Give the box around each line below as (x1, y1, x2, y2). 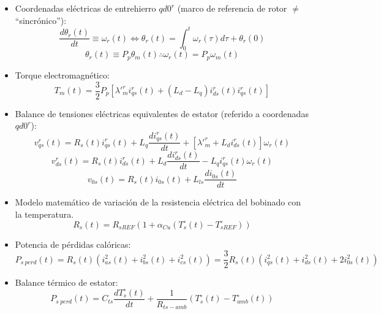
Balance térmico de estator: (15, 276, 118, 289)
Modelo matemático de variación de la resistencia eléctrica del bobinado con (15, 196, 301, 209)
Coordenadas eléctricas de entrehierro (15, 2, 156, 14)
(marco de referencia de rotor (177, 2, 287, 14)
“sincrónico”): (15, 13, 67, 26)
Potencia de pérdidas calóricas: (15, 237, 131, 250)
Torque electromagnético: (15, 68, 110, 81)
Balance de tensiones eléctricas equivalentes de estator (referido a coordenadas (15, 107, 309, 120)
